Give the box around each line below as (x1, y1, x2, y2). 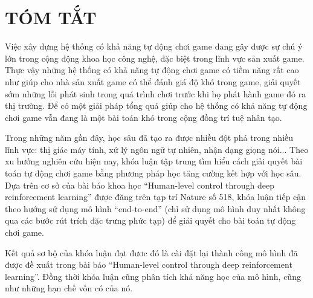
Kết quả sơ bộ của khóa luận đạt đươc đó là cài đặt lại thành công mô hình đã (5, 246, 298, 259)
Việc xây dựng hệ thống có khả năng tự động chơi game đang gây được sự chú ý (5, 40, 303, 53)
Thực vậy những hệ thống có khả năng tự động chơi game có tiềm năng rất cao (5, 63, 299, 76)
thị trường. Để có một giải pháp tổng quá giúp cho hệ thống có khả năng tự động (5, 99, 308, 112)
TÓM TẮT (5, 5, 97, 30)
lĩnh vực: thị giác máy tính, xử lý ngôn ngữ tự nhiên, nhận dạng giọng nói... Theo (5, 143, 309, 155)
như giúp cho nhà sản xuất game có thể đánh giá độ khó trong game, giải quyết (5, 75, 301, 88)
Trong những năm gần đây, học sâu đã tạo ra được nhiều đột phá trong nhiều (5, 131, 294, 144)
